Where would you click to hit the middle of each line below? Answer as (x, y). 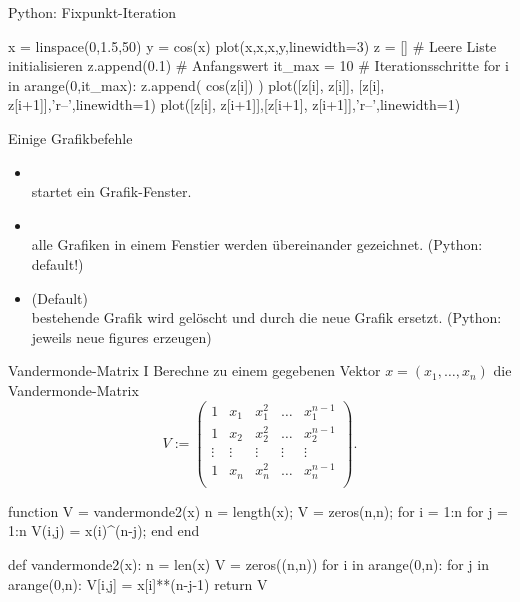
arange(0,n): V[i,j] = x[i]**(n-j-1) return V (138, 583)
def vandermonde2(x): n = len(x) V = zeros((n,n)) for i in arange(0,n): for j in (248, 563)
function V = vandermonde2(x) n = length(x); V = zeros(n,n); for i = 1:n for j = (258, 510)
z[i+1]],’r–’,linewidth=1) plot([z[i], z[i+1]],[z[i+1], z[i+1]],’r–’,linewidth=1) (234, 104)
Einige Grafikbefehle (70, 137)
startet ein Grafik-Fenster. (111, 191)
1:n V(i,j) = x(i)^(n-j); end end (104, 530)
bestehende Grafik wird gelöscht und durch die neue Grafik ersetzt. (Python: (266, 317)
